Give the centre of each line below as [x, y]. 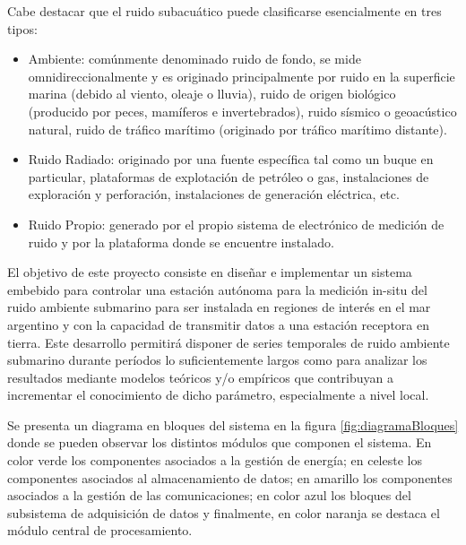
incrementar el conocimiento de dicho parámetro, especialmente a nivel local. [218, 395]
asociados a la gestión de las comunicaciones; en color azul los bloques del [209, 495]
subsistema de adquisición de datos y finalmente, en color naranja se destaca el [224, 512]
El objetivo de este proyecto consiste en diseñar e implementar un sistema [210, 272]
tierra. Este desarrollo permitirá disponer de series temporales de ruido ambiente [229, 342]
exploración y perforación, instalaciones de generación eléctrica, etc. [214, 194]
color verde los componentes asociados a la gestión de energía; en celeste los [215, 460]
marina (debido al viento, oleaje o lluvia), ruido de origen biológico [212, 94]
